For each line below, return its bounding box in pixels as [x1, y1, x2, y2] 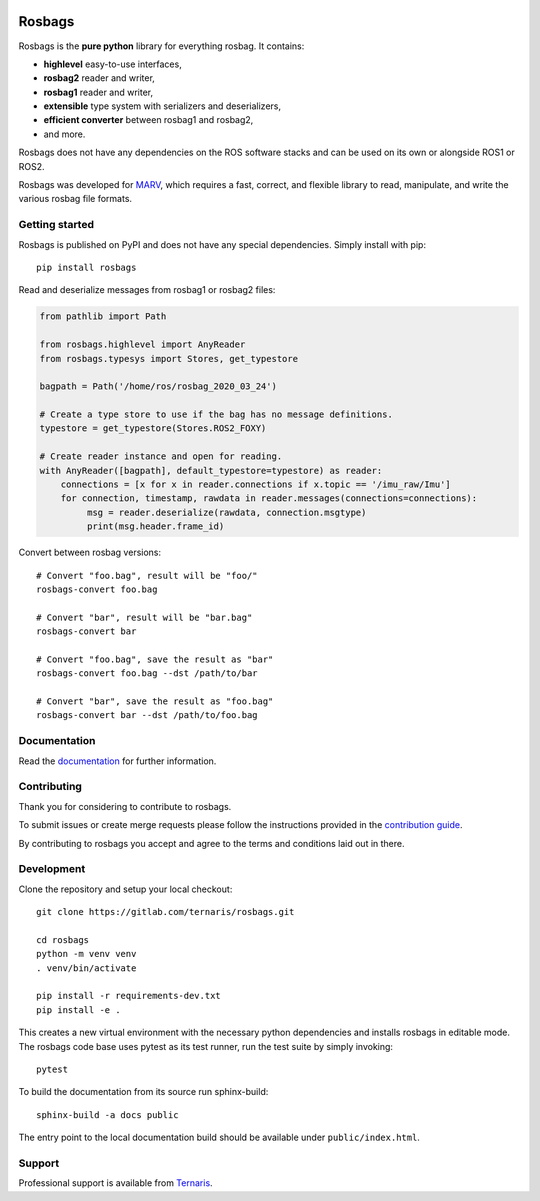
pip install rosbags [36, 261, 137, 273]
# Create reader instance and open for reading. [39, 451, 283, 462]
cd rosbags [36, 934, 90, 945]
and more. [43, 128, 86, 140]
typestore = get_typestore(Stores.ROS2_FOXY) [39, 423, 267, 434]
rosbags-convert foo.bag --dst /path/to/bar [36, 668, 259, 679]
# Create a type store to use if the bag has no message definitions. [39, 409, 394, 420]
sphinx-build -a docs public [36, 1109, 179, 1120]
